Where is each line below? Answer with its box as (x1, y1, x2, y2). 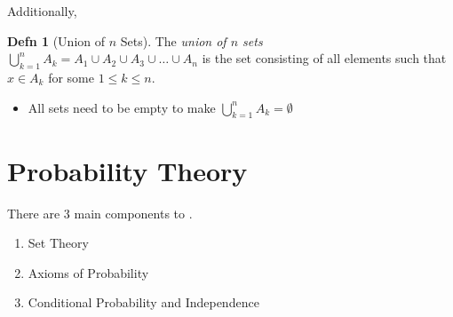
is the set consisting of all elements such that (202, 49, 447, 67)
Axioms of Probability (28, 263, 149, 281)
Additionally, (7, 2, 77, 20)
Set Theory (28, 234, 89, 252)
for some (48, 67, 94, 86)
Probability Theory (7, 152, 248, 188)
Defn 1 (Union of (7, 31, 106, 50)
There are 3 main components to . (7, 203, 193, 222)
